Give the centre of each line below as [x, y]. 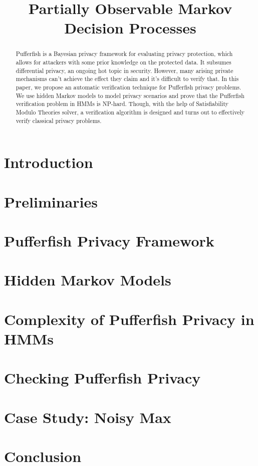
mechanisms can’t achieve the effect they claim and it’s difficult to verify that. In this [127, 79]
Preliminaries [51, 201]
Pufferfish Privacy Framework [109, 241]
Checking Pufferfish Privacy [102, 378]
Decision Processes [130, 28]
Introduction [49, 162]
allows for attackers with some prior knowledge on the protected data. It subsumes [123, 62]
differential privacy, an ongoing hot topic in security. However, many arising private [124, 70]
